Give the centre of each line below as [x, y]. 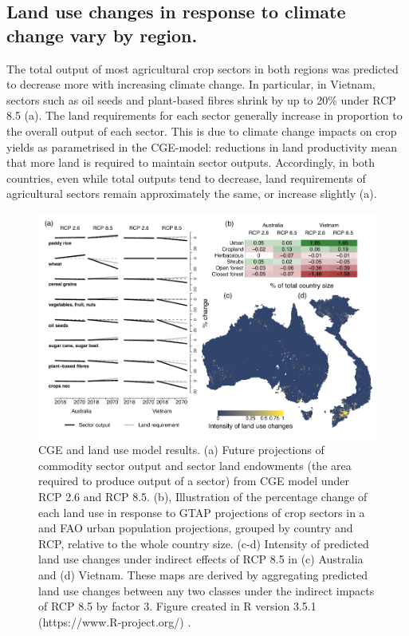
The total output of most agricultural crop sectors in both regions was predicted [203, 68]
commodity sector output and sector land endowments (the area [195, 465]
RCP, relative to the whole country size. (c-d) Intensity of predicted [204, 543]
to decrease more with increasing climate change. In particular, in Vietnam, [191, 84]
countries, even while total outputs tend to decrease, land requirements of [186, 178]
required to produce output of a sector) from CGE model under [194, 481]
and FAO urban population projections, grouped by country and [196, 528]
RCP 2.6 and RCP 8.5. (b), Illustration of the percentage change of [203, 496]
